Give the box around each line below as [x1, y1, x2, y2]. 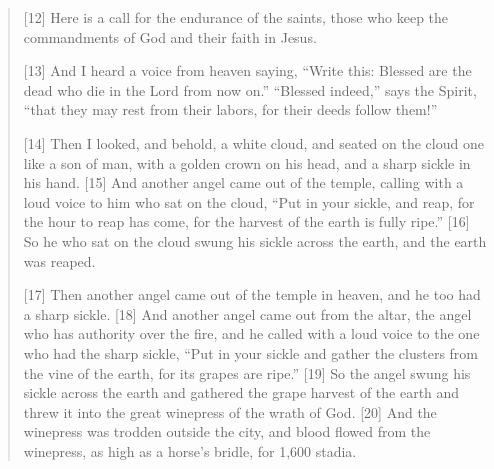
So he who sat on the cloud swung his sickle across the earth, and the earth [23, 230, 487, 251]
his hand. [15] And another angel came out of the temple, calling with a [23, 172, 464, 193]
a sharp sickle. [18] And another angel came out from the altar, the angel [23, 303, 472, 324]
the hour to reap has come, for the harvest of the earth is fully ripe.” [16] [23, 211, 470, 232]
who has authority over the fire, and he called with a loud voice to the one [23, 323, 480, 344]
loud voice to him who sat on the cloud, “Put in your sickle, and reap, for [23, 191, 475, 212]
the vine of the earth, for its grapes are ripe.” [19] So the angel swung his [23, 362, 471, 383]
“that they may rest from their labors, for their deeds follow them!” [23, 99, 438, 120]
